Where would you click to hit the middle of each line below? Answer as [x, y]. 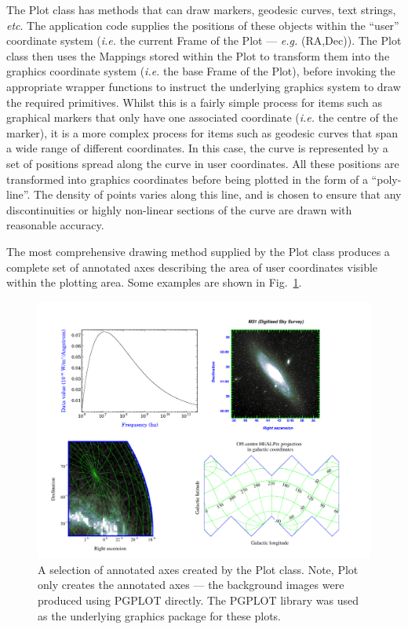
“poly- [386, 179]
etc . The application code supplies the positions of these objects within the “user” [203, 25]
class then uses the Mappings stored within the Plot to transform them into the [198, 55]
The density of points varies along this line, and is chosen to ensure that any [217, 194]
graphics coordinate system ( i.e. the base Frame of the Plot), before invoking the [201, 71]
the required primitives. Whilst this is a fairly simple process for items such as [194, 102]
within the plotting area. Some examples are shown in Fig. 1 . [154, 282]
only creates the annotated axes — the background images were [191, 585]
